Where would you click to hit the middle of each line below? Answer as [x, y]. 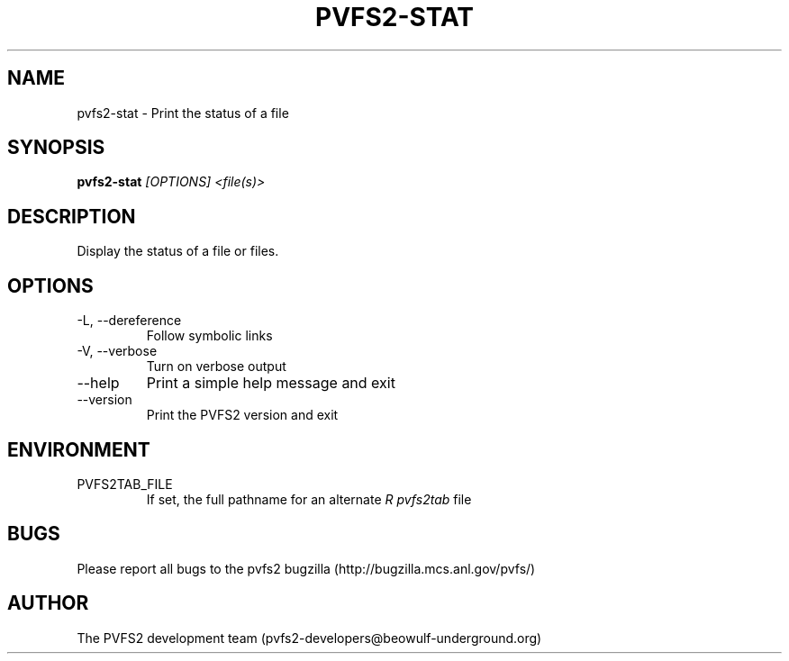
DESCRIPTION [72, 216]
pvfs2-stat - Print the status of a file [183, 113]
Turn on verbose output [216, 367]
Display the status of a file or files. [178, 251]
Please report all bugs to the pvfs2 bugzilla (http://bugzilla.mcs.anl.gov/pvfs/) [306, 568]
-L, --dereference [129, 321]
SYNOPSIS [56, 148]
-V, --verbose [117, 351]
